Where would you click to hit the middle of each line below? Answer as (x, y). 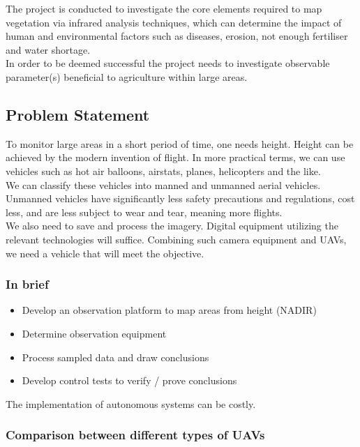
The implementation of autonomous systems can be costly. (131, 403)
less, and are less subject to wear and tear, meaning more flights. (144, 212)
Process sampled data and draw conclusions (115, 357)
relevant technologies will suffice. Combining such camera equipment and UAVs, (176, 239)
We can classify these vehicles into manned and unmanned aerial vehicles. (163, 184)
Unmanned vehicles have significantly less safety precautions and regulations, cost (180, 198)
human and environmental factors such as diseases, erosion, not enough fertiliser (177, 36)
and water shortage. (48, 49)
